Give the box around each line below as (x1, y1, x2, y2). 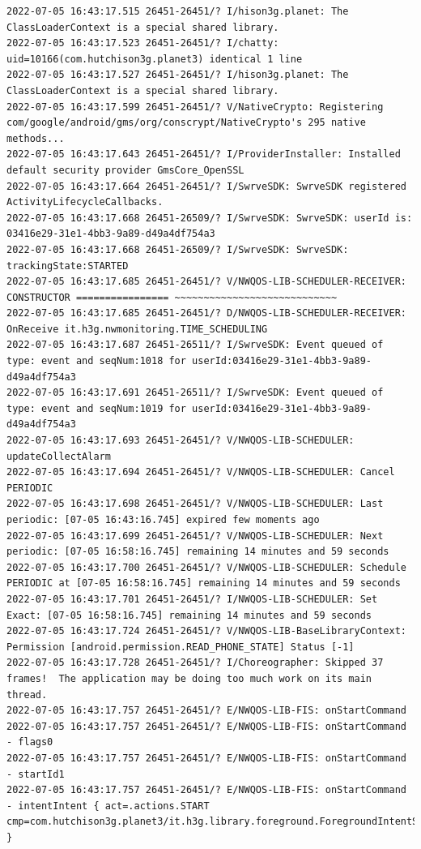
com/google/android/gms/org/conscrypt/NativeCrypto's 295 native (6, 117, 366, 129)
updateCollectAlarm (6, 450, 111, 462)
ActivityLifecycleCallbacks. (6, 196, 164, 208)
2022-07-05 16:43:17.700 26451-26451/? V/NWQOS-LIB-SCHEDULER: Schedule (6, 561, 406, 573)
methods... (6, 132, 65, 144)
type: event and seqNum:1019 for (6, 402, 186, 414)
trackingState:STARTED (6, 259, 129, 272)
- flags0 (6, 736, 53, 748)
